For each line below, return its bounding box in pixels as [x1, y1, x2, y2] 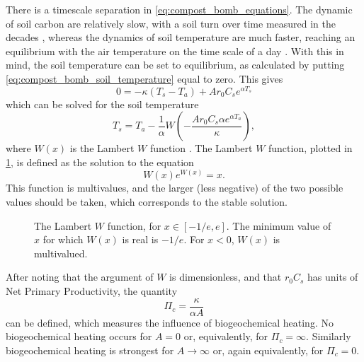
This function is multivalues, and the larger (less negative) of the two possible [6, 180, 343, 195]
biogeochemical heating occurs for [6, 329, 152, 344]
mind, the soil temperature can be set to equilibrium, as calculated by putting [6, 57, 345, 72]
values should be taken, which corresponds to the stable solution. [6, 194, 288, 209]
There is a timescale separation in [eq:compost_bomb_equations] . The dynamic [6, 2, 353, 16]
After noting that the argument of [6, 269, 154, 284]
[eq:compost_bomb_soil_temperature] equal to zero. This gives [6, 71, 283, 86]
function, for [107, 218, 161, 233]
